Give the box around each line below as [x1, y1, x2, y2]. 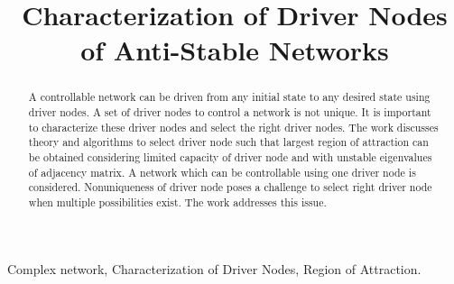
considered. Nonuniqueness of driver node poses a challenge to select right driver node [28, 179, 432, 195]
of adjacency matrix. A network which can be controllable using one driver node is [28, 164, 416, 179]
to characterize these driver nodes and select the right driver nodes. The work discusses [28, 119, 439, 134]
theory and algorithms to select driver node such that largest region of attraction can [28, 134, 429, 150]
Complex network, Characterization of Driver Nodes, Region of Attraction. [7, 259, 422, 278]
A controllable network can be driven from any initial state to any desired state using [28, 89, 431, 105]
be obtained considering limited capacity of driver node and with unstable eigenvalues [28, 149, 432, 164]
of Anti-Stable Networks [80, 32, 389, 69]
